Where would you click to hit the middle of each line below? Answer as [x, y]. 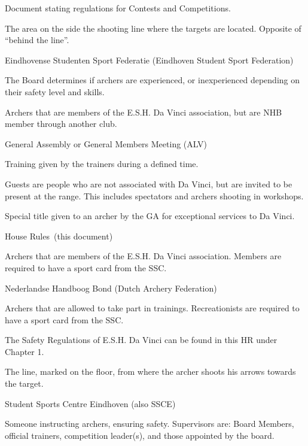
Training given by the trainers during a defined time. [102, 164]
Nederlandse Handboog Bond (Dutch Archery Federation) [111, 288]
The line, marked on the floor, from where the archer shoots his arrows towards [150, 371]
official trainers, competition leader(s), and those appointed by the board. [140, 435]
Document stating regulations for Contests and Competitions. [118, 8]
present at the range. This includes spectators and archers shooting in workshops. [154, 195]
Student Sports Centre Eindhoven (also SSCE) [90, 403]
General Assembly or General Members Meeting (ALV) [106, 143]
